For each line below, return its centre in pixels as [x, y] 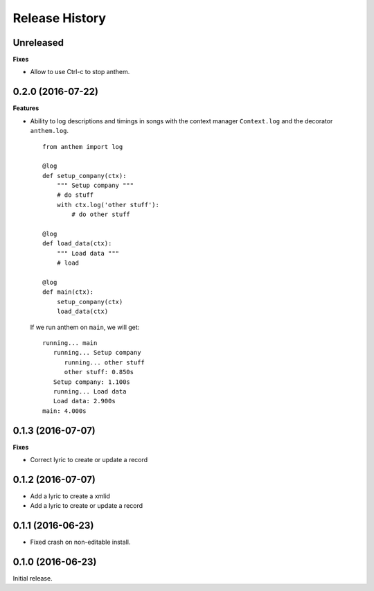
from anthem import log [83, 147]
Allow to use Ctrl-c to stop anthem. [80, 72]
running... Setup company [97, 353]
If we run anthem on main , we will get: [85, 327]
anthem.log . [50, 131]
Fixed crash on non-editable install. [80, 542]
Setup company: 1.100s [92, 382]
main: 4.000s [64, 411]
